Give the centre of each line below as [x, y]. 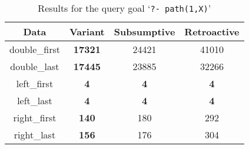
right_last [35, 135]
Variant [87, 32]
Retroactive [212, 32]
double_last [35, 66]
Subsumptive [145, 32]
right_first [35, 117]
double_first [35, 49]
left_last [35, 100]
